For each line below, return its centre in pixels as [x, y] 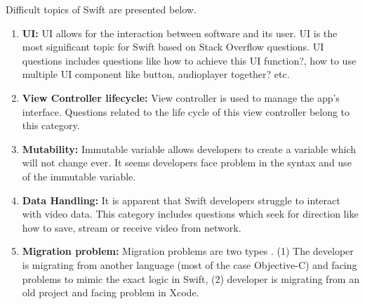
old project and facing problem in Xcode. [111, 292]
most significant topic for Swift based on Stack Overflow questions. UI [173, 47]
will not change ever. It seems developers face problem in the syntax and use [187, 163]
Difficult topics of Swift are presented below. [101, 9]
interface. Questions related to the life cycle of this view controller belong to [186, 111]
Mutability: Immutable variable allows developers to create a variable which [189, 148]
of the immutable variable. [79, 176]
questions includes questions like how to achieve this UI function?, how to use [189, 60]
